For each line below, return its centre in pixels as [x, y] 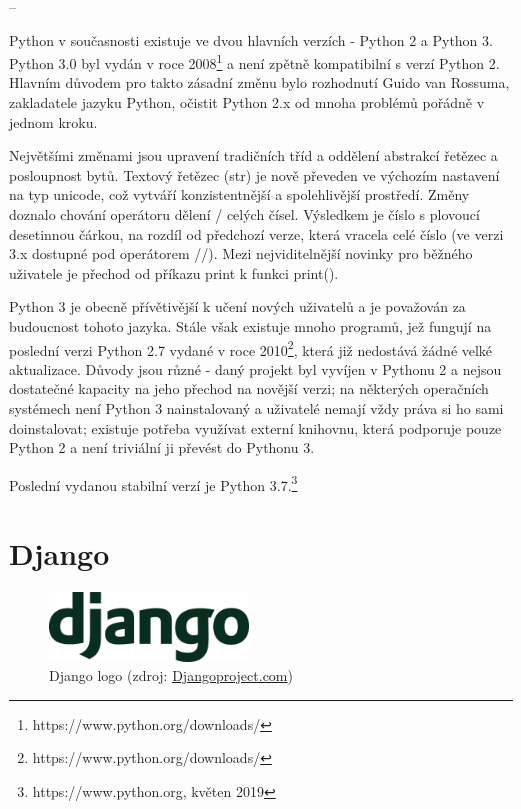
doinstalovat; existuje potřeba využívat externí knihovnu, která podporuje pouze [255, 427]
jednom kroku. [53, 121]
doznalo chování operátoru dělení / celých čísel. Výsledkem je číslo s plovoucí [244, 214]
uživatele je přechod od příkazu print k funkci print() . [174, 272]
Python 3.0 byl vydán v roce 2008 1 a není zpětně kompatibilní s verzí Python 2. [254, 61]
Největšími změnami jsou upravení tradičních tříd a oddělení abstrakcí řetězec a [253, 155]
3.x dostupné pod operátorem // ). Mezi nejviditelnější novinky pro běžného [241, 253]
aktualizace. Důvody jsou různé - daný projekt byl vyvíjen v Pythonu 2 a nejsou [255, 368]
